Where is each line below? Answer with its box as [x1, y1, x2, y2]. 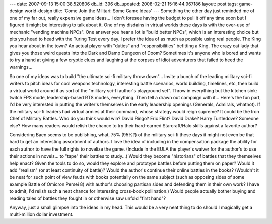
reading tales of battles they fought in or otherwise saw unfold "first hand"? [9, 195, 166, 201]
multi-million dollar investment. [9, 211, 74, 217]
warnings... [9, 64, 33, 70]
